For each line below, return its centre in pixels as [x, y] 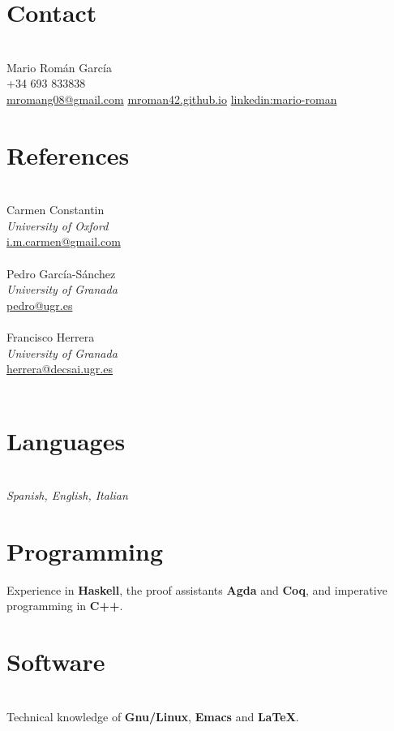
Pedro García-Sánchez [61, 273]
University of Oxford [58, 225]
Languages [66, 440]
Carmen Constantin [56, 210]
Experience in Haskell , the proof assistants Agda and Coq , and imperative [197, 589]
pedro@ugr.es [40, 305]
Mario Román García [59, 67]
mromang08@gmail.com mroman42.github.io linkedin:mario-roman [172, 99]
